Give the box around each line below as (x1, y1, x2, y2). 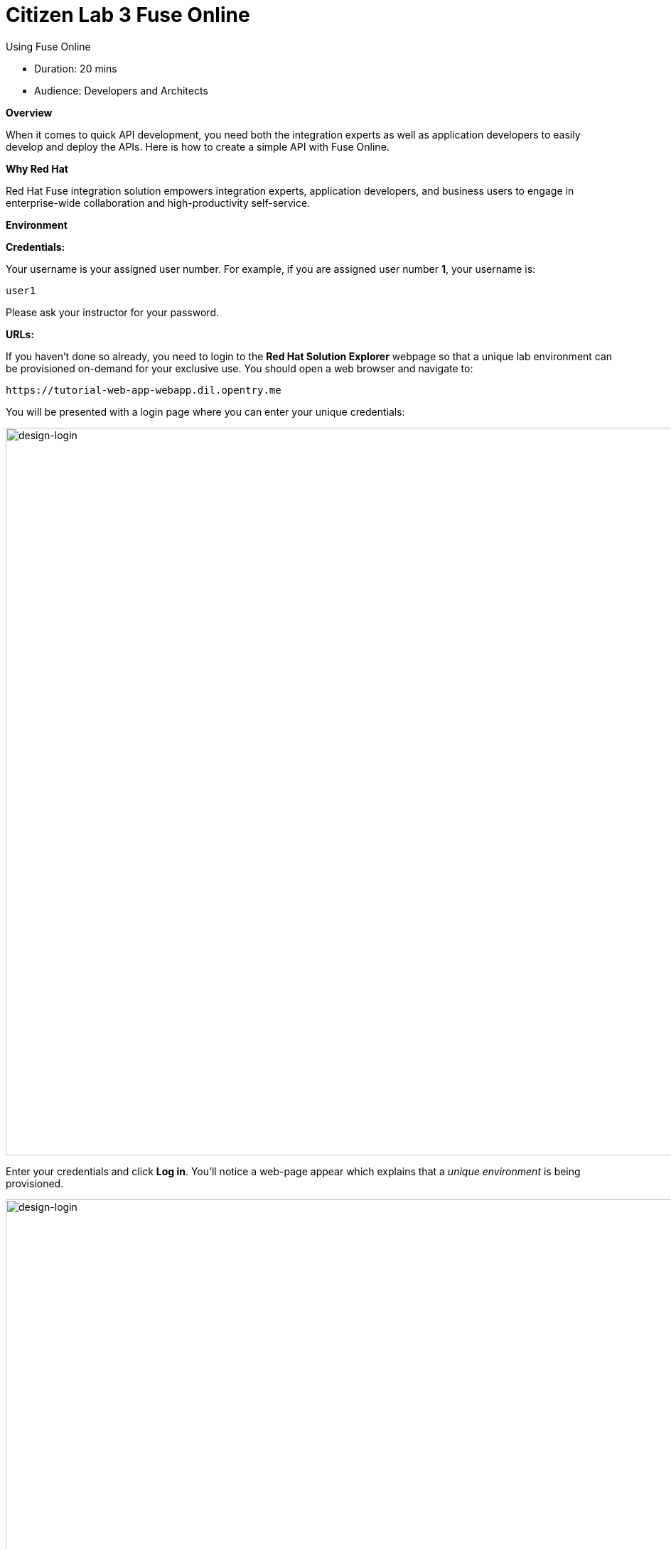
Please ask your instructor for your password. (6, 306, 219, 318)
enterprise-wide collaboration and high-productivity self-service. (6, 196, 311, 209)
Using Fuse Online (6, 40, 91, 53)
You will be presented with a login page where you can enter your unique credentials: (6, 405, 405, 418)
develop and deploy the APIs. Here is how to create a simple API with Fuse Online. (6, 140, 390, 153)
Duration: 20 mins (34, 62, 117, 75)
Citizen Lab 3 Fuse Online (6, 3, 250, 27)
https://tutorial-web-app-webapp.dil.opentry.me (6, 384, 281, 396)
